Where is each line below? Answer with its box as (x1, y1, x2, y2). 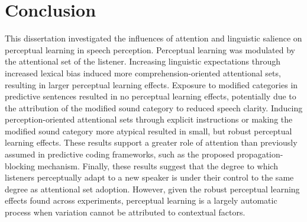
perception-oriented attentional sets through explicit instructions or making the (5, 113, 293, 126)
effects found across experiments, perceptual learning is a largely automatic (5, 194, 277, 207)
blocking (5, 159, 35, 172)
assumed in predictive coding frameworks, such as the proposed (5, 148, 234, 160)
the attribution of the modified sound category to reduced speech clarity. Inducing (5, 101, 303, 114)
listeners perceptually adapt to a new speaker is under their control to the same (5, 171, 294, 184)
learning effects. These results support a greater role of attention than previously (5, 136, 298, 149)
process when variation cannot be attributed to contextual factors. (5, 206, 245, 218)
